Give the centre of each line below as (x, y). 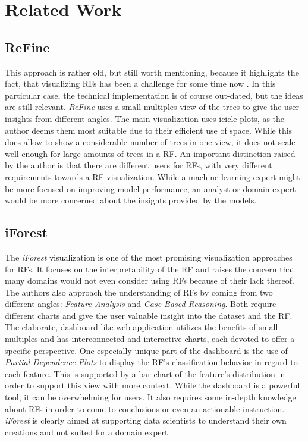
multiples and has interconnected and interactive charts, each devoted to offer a (150, 339)
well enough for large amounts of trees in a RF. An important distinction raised (150, 153)
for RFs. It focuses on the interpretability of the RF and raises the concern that (150, 269)
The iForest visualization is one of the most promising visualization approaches (149, 257)
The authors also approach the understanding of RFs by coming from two (139, 292)
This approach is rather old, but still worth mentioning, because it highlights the (152, 72)
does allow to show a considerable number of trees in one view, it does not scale (150, 142)
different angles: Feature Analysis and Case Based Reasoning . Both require (141, 304)
